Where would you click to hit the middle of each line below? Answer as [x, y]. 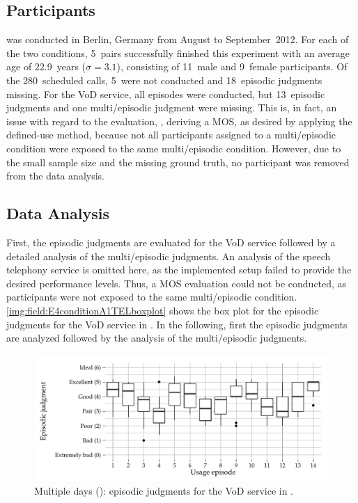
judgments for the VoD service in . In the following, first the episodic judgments [177, 324]
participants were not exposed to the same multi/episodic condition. [152, 297]
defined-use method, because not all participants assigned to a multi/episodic [171, 135]
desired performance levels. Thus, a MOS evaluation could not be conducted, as [177, 283]
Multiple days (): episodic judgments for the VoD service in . [164, 490]
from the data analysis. [55, 176]
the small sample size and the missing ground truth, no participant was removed [178, 162]
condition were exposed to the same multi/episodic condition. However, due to [174, 148]
